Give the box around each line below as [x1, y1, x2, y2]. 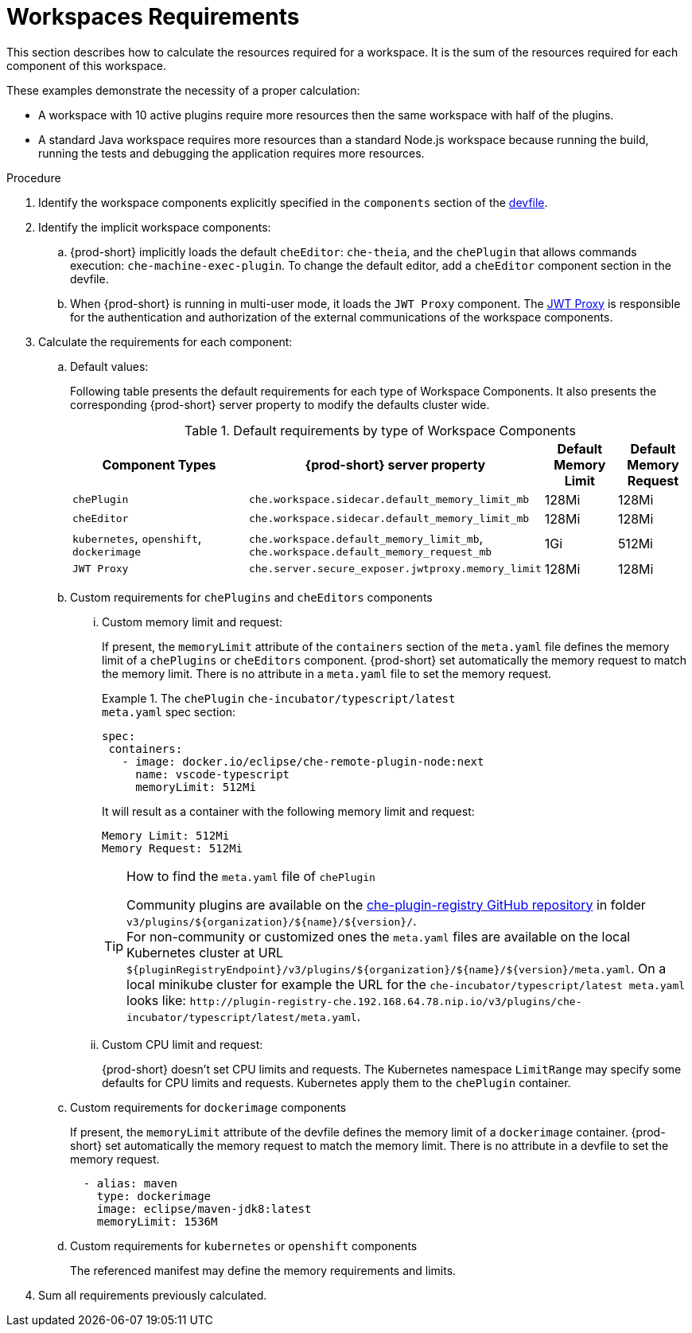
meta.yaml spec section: [102, 704, 236, 719]
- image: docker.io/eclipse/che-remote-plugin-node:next [122, 754, 484, 768]
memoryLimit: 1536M [96, 1214, 218, 1228]
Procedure [6, 170, 61, 185]
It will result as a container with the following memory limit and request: [102, 804, 475, 818]
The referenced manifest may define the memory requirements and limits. [70, 1263, 457, 1277]
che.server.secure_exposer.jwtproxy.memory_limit [248, 563, 542, 575]
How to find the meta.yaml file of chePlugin [126, 867, 375, 884]
